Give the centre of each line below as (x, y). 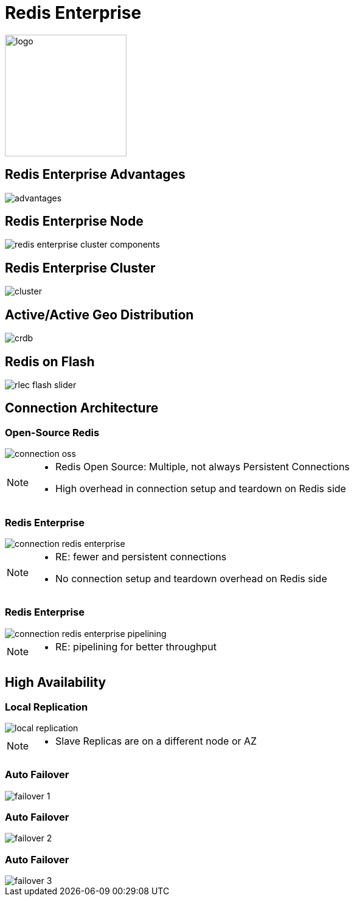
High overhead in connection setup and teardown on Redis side (201, 489)
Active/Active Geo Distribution (99, 315)
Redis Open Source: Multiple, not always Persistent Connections (203, 467)
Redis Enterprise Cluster (80, 268)
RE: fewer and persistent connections (141, 556)
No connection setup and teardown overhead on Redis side (191, 578)
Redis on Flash (50, 361)
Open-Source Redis (52, 432)
